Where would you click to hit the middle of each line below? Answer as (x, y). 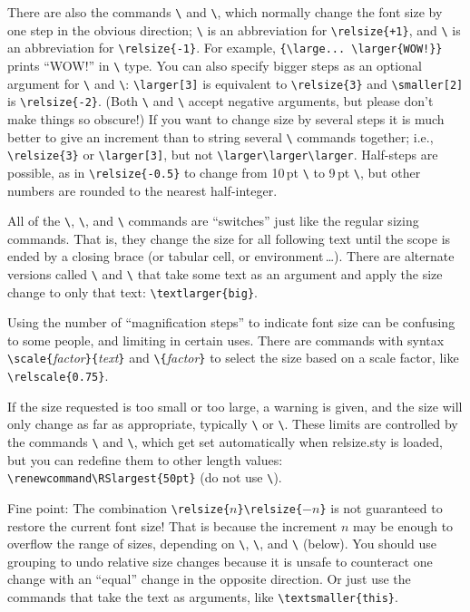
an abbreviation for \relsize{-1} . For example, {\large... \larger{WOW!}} (225, 48)
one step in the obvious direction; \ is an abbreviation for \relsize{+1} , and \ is (234, 29)
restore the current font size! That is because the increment (172, 525)
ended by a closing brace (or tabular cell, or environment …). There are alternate (231, 256)
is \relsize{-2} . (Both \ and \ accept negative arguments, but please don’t (220, 101)
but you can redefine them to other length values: (145, 459)
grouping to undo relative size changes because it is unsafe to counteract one (220, 561)
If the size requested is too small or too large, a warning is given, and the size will (235, 406)
